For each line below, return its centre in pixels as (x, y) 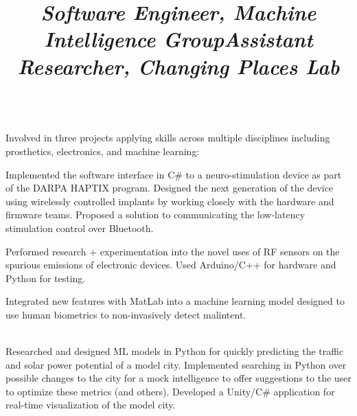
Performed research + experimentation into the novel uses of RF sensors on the (173, 251)
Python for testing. (46, 278)
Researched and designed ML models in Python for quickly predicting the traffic (175, 351)
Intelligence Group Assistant (178, 39)
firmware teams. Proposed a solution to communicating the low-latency (156, 215)
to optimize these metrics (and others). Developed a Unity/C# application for (170, 391)
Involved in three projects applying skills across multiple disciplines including (168, 138)
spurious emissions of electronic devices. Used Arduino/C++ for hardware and (171, 265)
